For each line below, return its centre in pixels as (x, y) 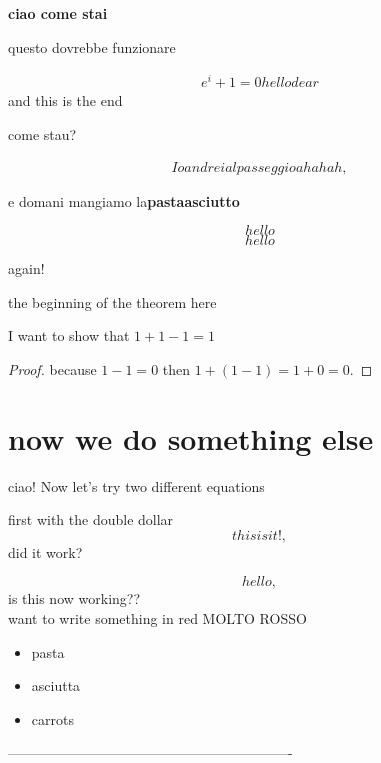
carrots (52, 718)
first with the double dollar (91, 519)
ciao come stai (58, 13)
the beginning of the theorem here (112, 301)
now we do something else (191, 437)
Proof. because (52, 368)
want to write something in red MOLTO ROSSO (157, 617)
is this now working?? (74, 598)
